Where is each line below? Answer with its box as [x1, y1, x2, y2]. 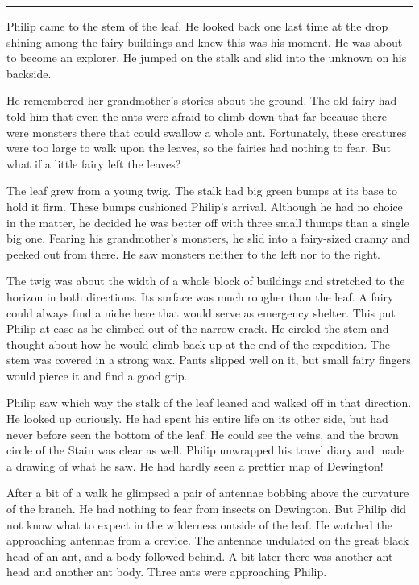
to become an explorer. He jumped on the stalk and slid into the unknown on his [6, 49, 407, 66]
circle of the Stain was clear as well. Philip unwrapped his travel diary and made [6, 442, 405, 458]
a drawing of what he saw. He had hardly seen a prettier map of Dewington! [6, 457, 384, 474]
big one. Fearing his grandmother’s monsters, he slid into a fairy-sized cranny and [6, 230, 410, 247]
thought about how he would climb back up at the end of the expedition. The [6, 335, 391, 352]
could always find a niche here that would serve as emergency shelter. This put [6, 304, 396, 321]
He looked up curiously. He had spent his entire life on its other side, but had [6, 410, 388, 427]
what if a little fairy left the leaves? [6, 155, 181, 172]
